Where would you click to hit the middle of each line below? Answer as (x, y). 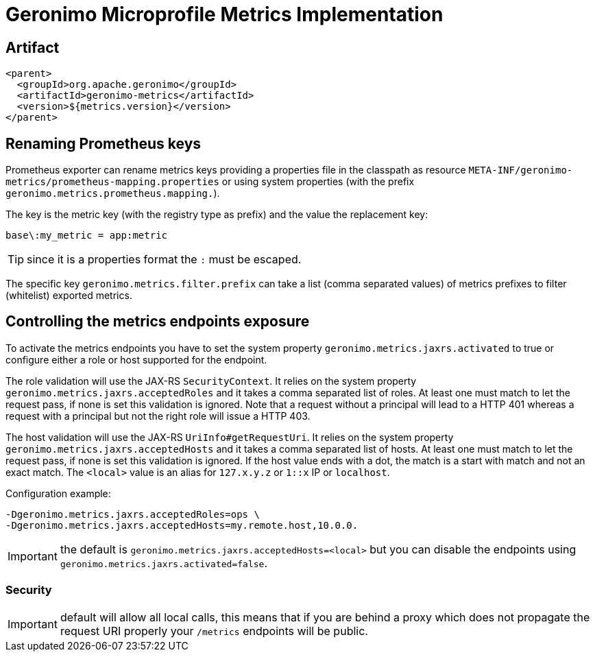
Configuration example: (58, 493)
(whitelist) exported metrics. (69, 296)
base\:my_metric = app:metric (87, 236)
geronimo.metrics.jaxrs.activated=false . (163, 563)
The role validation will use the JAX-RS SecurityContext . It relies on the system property (211, 381)
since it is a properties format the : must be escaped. (164, 260)
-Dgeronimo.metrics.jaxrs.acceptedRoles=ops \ (133, 514)
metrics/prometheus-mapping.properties (112, 182)
